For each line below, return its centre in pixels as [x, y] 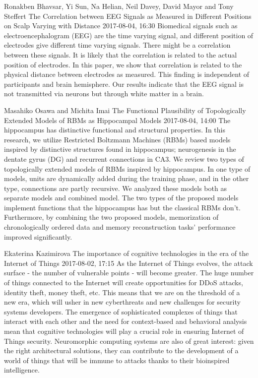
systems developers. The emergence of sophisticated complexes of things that [121, 311]
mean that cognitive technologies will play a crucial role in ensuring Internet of [124, 331]
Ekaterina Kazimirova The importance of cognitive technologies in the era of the [127, 253]
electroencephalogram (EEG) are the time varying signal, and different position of [129, 35]
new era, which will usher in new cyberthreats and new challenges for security [122, 302]
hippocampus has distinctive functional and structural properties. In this [115, 130]
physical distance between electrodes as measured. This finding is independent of [127, 74]
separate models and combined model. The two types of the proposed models [121, 198]
